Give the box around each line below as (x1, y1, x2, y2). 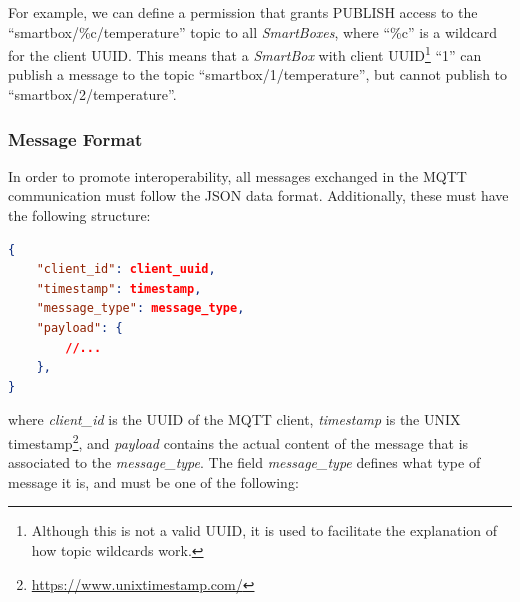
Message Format (8, 126, 143, 151)
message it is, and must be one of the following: (8, 471, 299, 492)
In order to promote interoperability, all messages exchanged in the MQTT (8, 165, 467, 186)
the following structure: (8, 205, 151, 226)
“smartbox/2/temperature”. (8, 84, 177, 105)
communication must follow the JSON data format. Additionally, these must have (8, 185, 509, 206)
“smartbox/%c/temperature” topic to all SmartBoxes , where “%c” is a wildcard (8, 21, 498, 42)
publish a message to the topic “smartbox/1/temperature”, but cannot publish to (8, 64, 508, 85)
